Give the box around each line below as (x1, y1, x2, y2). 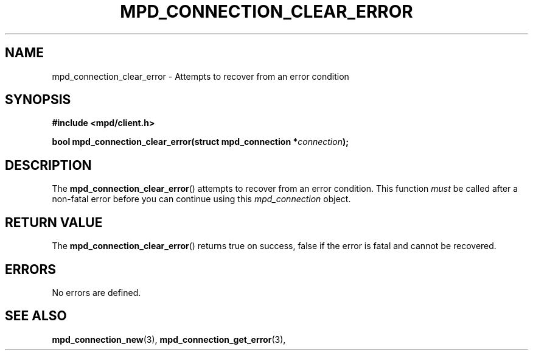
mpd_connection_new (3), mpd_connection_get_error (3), (52, 334, 286, 345)
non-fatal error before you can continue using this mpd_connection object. (52, 194, 351, 205)
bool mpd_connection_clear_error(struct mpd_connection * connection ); (52, 136, 349, 147)
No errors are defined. (52, 287, 141, 298)
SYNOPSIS (5, 92, 71, 108)
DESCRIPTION (5, 157, 92, 173)
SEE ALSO (5, 308, 67, 324)
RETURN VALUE (5, 214, 103, 230)
